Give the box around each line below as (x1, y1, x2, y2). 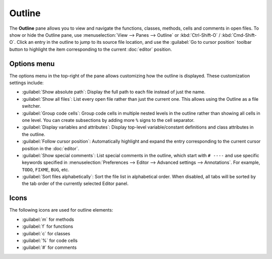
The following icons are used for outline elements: (9, 207, 113, 213)
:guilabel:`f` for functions (22, 223, 73, 229)
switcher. (22, 103, 41, 109)
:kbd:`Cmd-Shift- (221, 32, 257, 38)
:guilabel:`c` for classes (22, 230, 71, 236)
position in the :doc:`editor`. (22, 145, 80, 151)
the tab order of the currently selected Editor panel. (22, 180, 128, 186)
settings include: (9, 80, 44, 86)
